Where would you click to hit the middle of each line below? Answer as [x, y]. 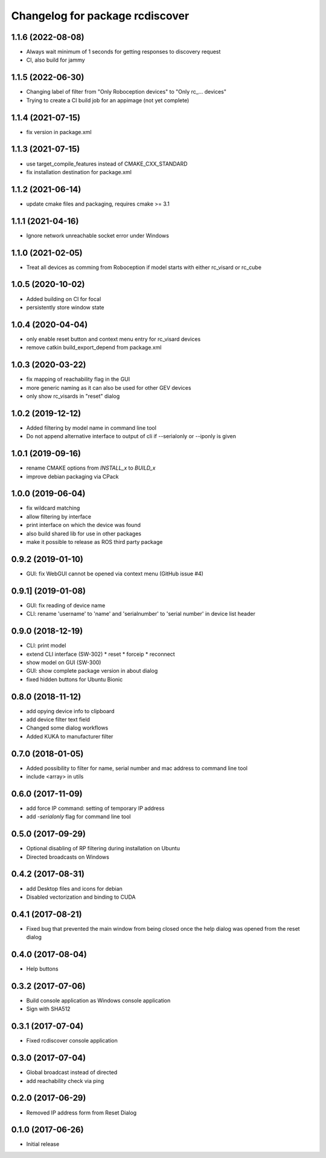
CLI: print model [46, 645]
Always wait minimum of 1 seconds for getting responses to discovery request [123, 52]
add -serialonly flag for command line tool [78, 817]
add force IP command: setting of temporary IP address [95, 808]
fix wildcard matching [53, 508]
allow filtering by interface [59, 516]
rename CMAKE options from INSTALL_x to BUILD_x [91, 468]
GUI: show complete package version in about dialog [92, 671]
